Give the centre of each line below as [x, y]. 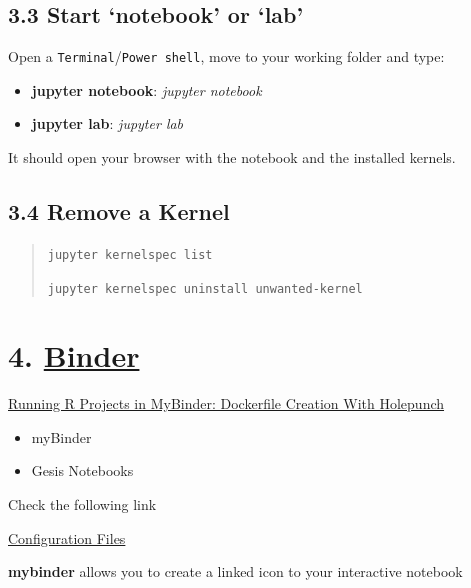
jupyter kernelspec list [130, 254]
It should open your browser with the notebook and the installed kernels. [232, 157]
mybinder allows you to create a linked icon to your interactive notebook [235, 571]
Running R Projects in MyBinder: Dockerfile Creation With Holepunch [226, 403]
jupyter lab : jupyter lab [107, 123]
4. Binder [74, 355]
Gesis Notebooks [82, 470]
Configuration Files [67, 537]
